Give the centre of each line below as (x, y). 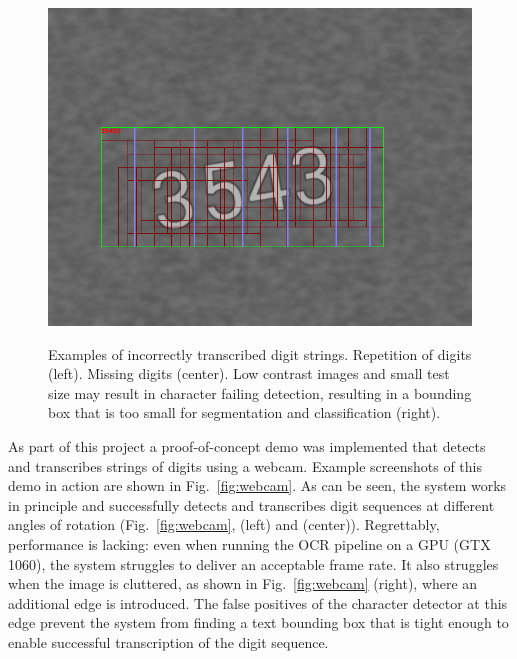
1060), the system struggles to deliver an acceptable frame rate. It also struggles (253, 563)
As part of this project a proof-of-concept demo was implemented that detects (247, 445)
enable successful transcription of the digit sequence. (168, 641)
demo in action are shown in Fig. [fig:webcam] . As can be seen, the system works (257, 485)
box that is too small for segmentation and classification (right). (244, 412)
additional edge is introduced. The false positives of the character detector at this (258, 602)
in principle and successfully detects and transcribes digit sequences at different (251, 504)
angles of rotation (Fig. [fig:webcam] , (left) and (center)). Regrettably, (224, 524)
